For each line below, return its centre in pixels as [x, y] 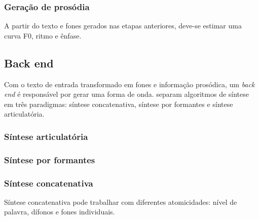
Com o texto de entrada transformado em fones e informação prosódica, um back [129, 84]
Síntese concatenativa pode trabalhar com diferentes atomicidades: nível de [121, 201]
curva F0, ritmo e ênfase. [43, 35]
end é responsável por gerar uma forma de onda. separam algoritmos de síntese [126, 94]
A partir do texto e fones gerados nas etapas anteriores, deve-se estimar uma [123, 26]
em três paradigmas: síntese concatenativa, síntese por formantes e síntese [119, 104]
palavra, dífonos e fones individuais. [60, 212]
